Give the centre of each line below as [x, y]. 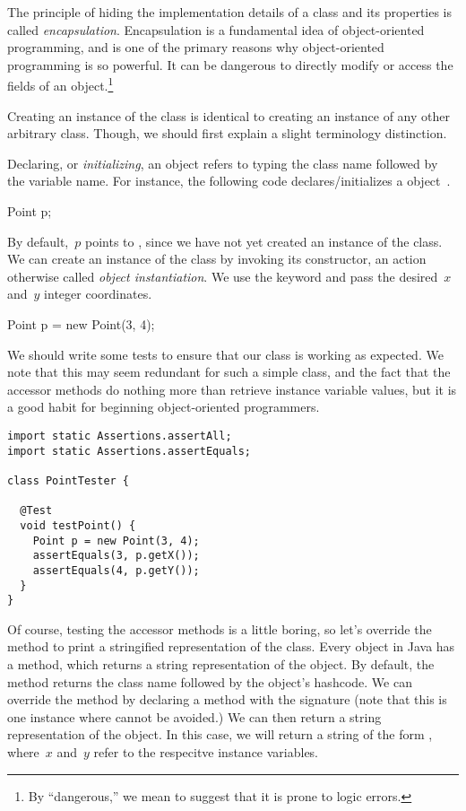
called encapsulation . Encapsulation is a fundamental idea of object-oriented [216, 29]
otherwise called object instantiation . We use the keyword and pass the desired [223, 276]
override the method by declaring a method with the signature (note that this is [227, 699]
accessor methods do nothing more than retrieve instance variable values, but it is [232, 389]
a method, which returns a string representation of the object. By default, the [221, 664]
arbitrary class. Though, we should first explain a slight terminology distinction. [227, 133]
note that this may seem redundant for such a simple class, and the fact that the [229, 372]
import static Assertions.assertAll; [120, 436]
